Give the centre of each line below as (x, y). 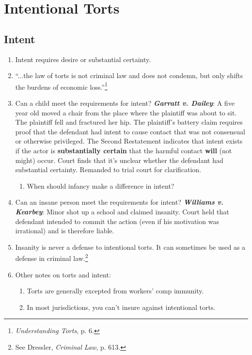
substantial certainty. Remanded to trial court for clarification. (108, 169)
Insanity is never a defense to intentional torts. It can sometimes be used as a (130, 247)
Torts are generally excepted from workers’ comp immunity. (115, 291)
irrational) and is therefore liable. (65, 231)
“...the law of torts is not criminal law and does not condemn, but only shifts (129, 75)
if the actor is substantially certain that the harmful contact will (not (124, 150)
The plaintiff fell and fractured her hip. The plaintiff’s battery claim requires (129, 122)
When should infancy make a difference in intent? (101, 186)
